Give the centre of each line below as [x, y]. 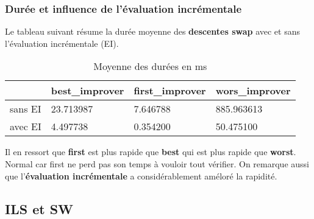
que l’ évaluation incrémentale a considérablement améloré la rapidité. [141, 176]
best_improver [87, 91]
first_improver [170, 91]
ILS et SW [39, 208]
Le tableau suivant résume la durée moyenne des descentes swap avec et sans [152, 31]
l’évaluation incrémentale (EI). [62, 43]
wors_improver [253, 91]
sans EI [26, 109]
